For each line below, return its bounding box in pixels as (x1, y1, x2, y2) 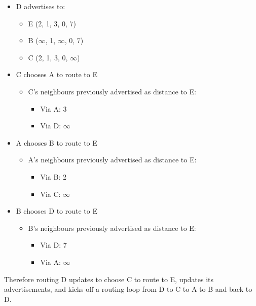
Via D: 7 (40, 240, 67, 250)
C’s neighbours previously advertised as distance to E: (28, 86, 196, 96)
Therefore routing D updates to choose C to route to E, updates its (4, 274, 214, 284)
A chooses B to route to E (16, 137, 97, 148)
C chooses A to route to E (16, 69, 97, 80)
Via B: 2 (40, 171, 66, 182)
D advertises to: (16, 1, 65, 11)
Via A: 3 (40, 103, 67, 114)
